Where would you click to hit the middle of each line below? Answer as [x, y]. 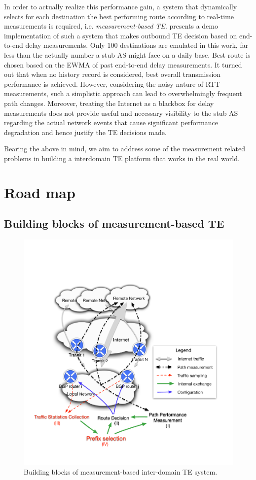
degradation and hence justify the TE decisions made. [85, 132]
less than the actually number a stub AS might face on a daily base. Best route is [127, 54]
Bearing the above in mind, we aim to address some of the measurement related [125, 149]
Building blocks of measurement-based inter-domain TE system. [121, 471]
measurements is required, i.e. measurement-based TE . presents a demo [111, 26]
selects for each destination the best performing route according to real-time [119, 16]
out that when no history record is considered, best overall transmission [112, 74]
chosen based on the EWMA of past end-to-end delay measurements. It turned [123, 64]
